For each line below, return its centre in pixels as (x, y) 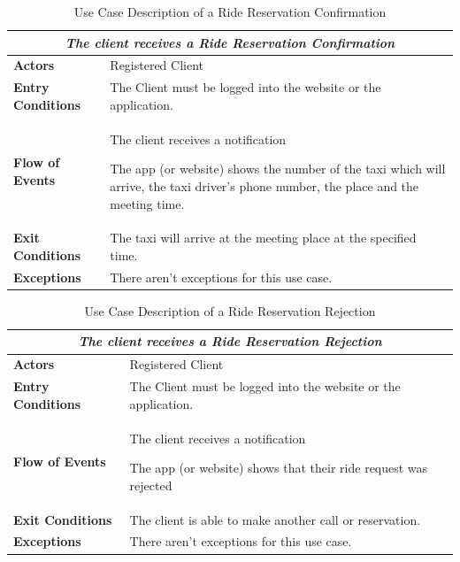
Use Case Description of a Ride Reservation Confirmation (230, 12)
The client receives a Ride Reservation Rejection (230, 341)
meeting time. (147, 203)
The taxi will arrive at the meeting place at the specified (263, 238)
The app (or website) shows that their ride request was (279, 468)
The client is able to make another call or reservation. (275, 519)
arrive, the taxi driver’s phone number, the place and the (264, 185)
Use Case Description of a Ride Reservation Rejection (230, 310)
